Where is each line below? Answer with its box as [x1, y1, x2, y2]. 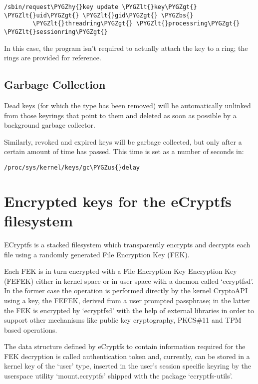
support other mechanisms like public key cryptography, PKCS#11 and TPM [4, 315, 242, 325]
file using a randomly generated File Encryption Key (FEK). [4, 249, 190, 259]
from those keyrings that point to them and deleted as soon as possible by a [4, 110, 237, 120]
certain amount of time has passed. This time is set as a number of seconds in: [4, 146, 244, 157]
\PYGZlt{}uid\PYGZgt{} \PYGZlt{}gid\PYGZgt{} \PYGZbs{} [4, 11, 194, 19]
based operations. [4, 324, 57, 335]
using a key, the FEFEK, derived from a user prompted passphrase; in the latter [4, 295, 250, 305]
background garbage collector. [4, 120, 95, 130]
